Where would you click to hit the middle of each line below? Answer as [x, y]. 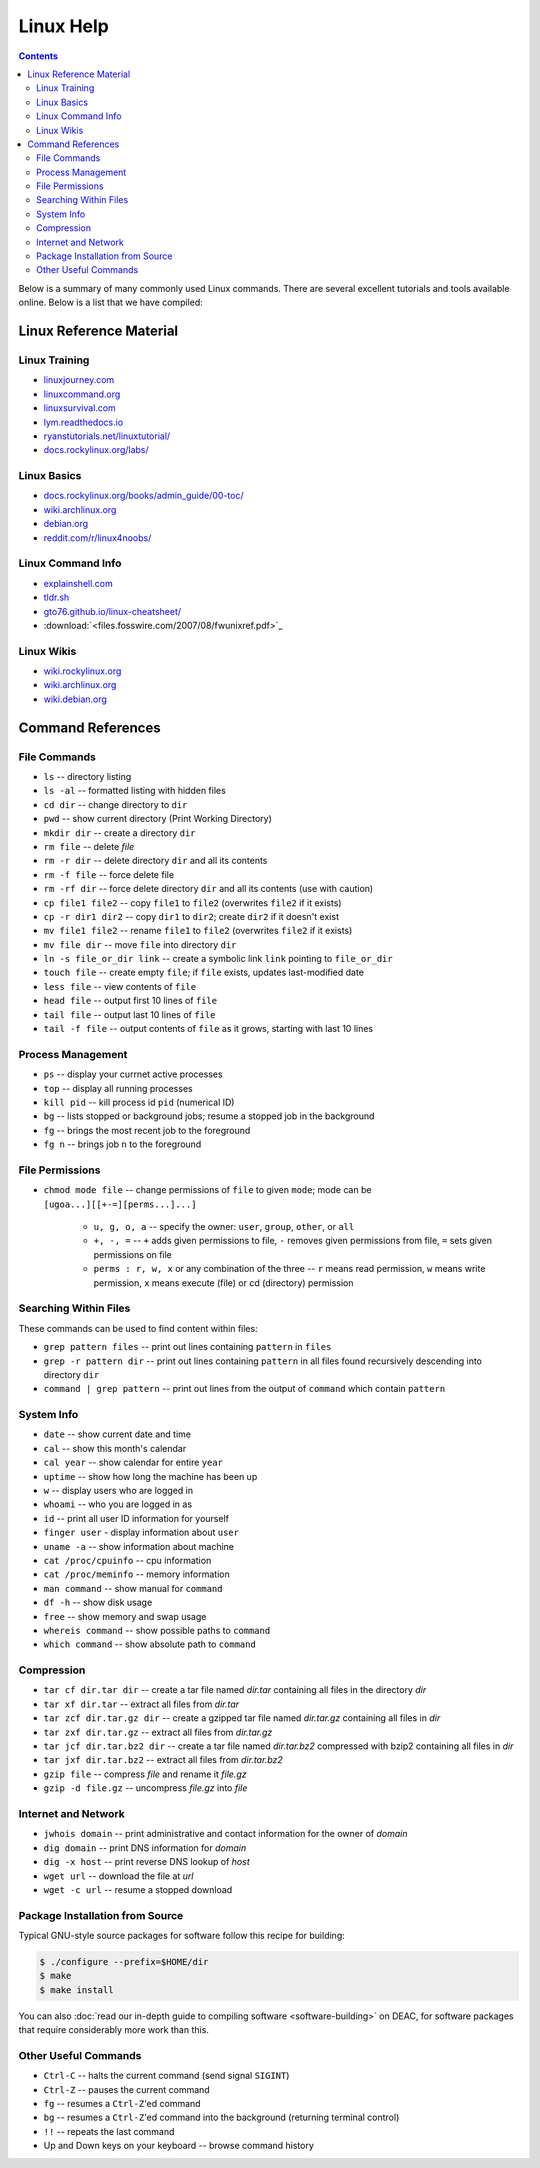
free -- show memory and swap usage [125, 1616]
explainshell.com [78, 583]
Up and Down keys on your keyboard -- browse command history [179, 2146]
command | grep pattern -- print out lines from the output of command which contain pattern [244, 1389]
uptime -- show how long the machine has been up [150, 1476]
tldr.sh [56, 597]
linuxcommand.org [82, 394]
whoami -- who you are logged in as [118, 1504]
